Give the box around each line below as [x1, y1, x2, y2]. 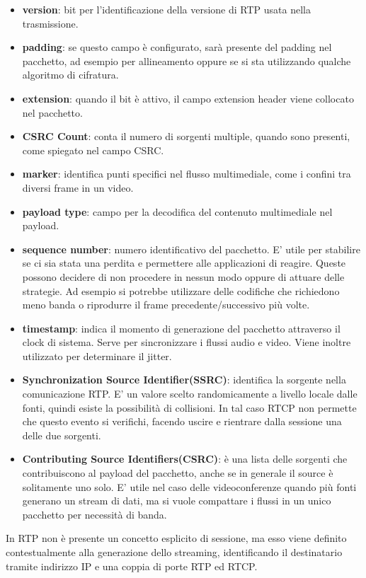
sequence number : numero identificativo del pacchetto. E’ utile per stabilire [22, 241, 360, 256]
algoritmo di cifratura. [22, 67, 119, 82]
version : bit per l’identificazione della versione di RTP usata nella [22, 2, 311, 16]
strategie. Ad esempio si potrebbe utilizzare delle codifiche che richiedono [22, 283, 340, 298]
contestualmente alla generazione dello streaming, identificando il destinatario [6, 545, 343, 559]
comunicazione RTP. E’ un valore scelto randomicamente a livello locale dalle [22, 386, 358, 401]
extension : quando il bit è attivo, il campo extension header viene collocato [22, 91, 354, 105]
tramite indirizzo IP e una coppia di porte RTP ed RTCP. [6, 558, 258, 573]
